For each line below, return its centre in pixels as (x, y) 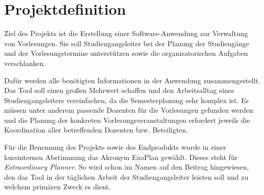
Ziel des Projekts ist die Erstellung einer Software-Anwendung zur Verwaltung (126, 33)
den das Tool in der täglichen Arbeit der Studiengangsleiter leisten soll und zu (126, 176)
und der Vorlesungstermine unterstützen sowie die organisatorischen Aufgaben (126, 53)
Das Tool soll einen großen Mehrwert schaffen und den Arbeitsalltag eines (119, 90)
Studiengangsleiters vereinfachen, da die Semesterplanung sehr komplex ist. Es (126, 100)
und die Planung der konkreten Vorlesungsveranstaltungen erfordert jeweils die (127, 120)
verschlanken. (25, 63)
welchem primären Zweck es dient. (58, 187)
